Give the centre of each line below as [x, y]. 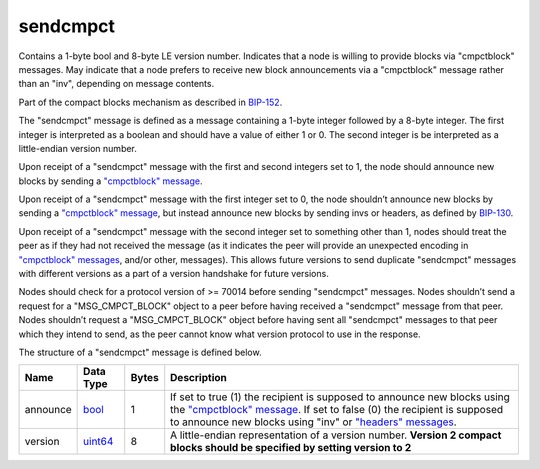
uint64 [98, 442]
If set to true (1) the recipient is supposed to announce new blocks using [340, 397]
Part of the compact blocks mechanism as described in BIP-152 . [150, 102]
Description [198, 378]
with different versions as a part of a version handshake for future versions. [173, 274]
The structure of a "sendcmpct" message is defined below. [140, 352]
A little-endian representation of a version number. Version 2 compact [336, 435]
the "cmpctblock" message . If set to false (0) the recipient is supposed [337, 410]
